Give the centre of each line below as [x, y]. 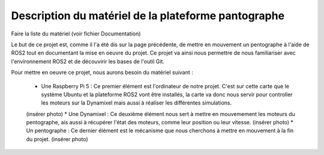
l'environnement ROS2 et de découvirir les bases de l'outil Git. [88, 61]
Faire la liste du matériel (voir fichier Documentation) [76, 34]
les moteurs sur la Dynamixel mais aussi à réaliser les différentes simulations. [136, 103]
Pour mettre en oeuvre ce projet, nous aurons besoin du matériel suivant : [102, 73]
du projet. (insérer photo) [57, 139]
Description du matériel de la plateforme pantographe [148, 16]
